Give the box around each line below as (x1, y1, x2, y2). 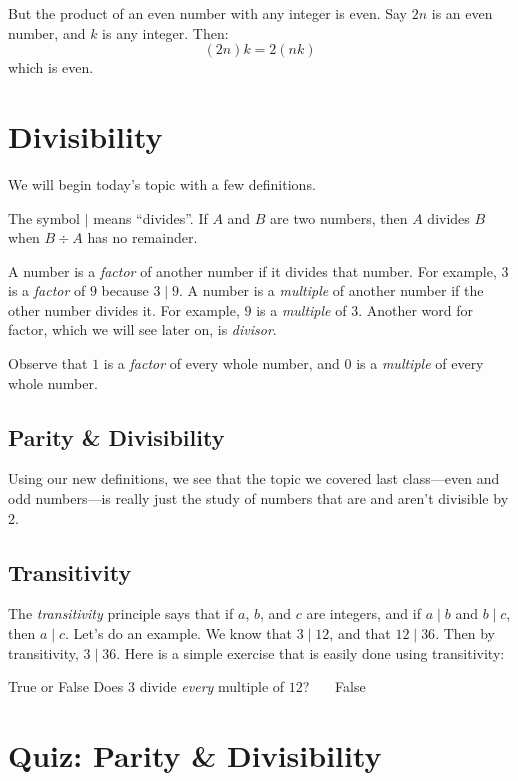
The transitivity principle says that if (8, 603, 234, 624)
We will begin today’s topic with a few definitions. (8, 173, 316, 194)
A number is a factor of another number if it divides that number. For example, (8, 260, 497, 281)
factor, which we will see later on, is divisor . (8, 319, 277, 340)
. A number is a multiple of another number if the (179, 280, 484, 301)
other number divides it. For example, (8, 299, 240, 320)
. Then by (435, 623, 496, 644)
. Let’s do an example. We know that (65, 623, 293, 644)
